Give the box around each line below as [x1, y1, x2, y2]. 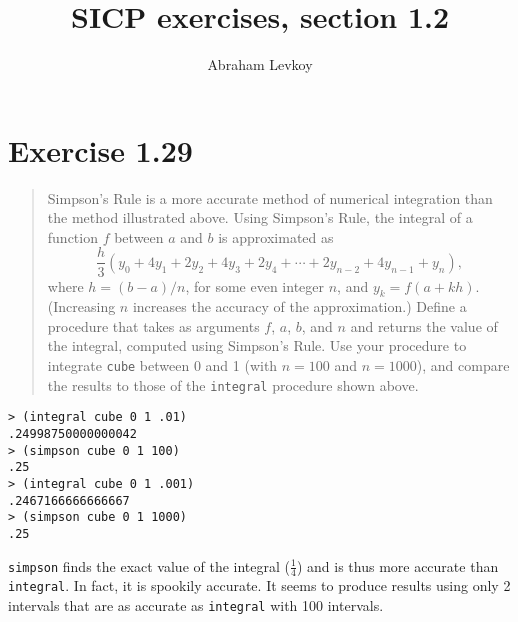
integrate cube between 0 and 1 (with [47, 355, 278, 376]
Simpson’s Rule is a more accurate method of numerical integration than [47, 187, 493, 208]
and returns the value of [350, 315, 498, 336]
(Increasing [47, 296, 116, 317]
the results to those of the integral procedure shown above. [47, 374, 419, 395]
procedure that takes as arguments [47, 315, 260, 336]
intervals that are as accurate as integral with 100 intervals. [8, 595, 384, 616]
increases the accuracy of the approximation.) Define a [132, 296, 467, 317]
